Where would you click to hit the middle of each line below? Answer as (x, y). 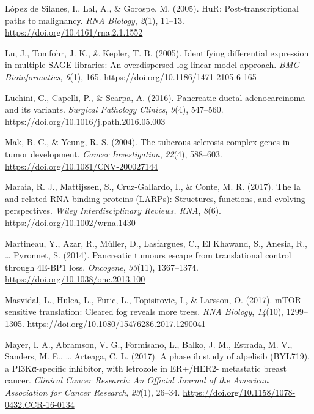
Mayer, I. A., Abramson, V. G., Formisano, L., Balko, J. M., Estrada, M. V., (149, 344)
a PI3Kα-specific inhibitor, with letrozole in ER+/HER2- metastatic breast (146, 368)
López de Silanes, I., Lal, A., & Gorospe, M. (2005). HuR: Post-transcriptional (152, 8)
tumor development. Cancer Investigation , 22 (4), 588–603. (114, 153)
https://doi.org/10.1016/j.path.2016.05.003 (85, 121)
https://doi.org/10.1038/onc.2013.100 (75, 279)
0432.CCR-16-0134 (40, 404)
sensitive (21, 311)
